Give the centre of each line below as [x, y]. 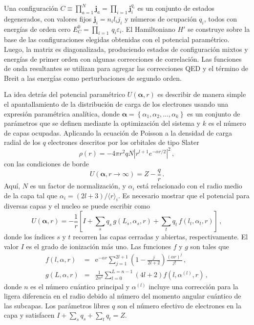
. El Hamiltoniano [148, 29]
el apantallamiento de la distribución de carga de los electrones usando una [116, 104]
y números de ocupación [161, 18]
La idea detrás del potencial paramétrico [65, 94]
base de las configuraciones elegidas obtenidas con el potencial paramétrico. [117, 39]
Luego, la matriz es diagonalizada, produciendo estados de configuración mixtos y [126, 49]
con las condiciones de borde [47, 164]
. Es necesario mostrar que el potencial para [184, 195]
